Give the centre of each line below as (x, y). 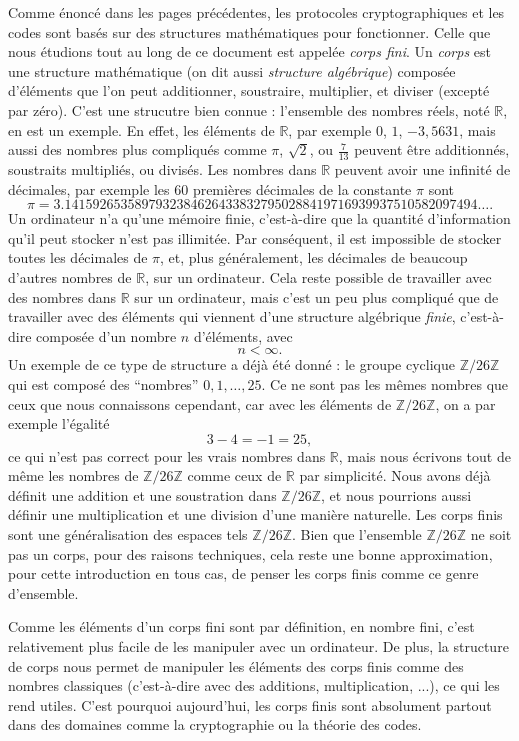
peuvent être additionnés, (432, 149)
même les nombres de (73, 475)
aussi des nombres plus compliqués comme (137, 149)
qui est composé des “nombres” (103, 383)
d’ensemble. (43, 592)
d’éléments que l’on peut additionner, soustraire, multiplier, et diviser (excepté (249, 90)
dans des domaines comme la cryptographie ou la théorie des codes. (215, 724)
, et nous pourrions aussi (396, 494)
